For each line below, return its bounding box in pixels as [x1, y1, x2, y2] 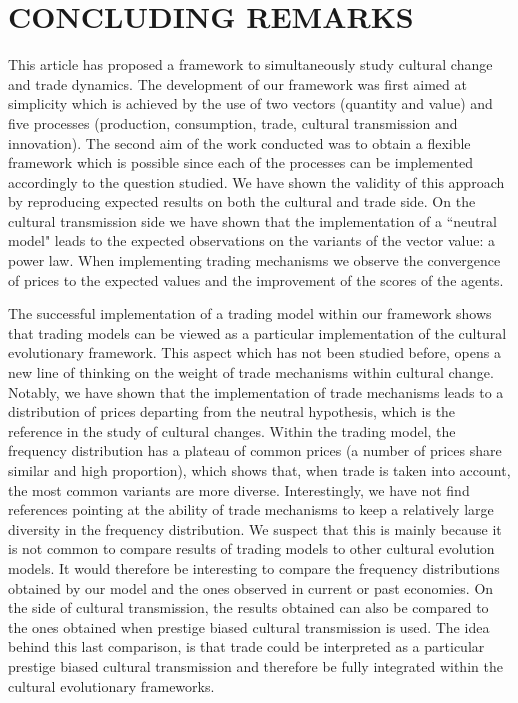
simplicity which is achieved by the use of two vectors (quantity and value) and [8, 93, 493, 114]
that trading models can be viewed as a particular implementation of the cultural [8, 322, 507, 343]
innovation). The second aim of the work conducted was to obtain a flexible [8, 132, 471, 153]
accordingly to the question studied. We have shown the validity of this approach [8, 171, 505, 192]
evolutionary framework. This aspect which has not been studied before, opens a [8, 342, 501, 363]
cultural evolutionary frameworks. [8, 675, 215, 696]
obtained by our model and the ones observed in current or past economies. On [8, 577, 494, 598]
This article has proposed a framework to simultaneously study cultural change [8, 54, 493, 75]
